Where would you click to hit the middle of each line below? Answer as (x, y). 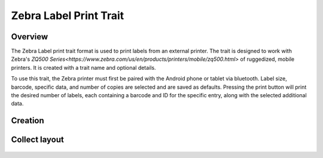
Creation (28, 121)
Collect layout (37, 140)
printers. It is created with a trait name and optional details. (83, 67)
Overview (30, 37)
